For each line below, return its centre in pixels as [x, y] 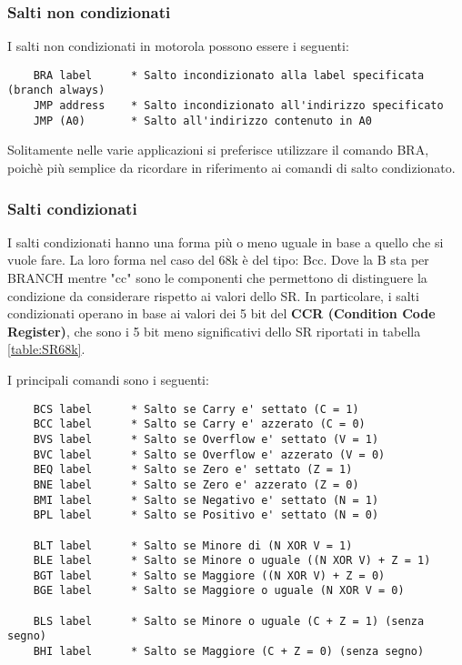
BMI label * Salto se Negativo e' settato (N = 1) [206, 500]
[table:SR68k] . [46, 349]
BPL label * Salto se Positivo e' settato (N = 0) [206, 515]
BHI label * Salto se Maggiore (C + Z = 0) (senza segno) [229, 652]
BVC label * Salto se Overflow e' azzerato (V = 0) [209, 454]
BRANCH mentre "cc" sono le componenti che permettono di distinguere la [217, 278]
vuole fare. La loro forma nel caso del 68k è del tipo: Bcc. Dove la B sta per [218, 260]
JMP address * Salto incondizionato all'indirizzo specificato [238, 106]
